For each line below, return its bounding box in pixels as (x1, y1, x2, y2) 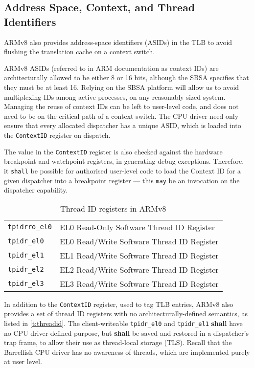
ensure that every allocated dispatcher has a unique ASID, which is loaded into (4, 120, 241, 130)
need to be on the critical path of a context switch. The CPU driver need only (4, 110, 239, 121)
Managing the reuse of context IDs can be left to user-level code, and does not (4, 101, 239, 111)
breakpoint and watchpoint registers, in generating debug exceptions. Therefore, (4, 156, 244, 166)
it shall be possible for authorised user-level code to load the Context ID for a (4, 165, 241, 175)
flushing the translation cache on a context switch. (4, 46, 155, 57)
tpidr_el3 (8, 280, 44, 288)
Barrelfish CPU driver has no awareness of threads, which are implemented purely (4, 346, 250, 357)
